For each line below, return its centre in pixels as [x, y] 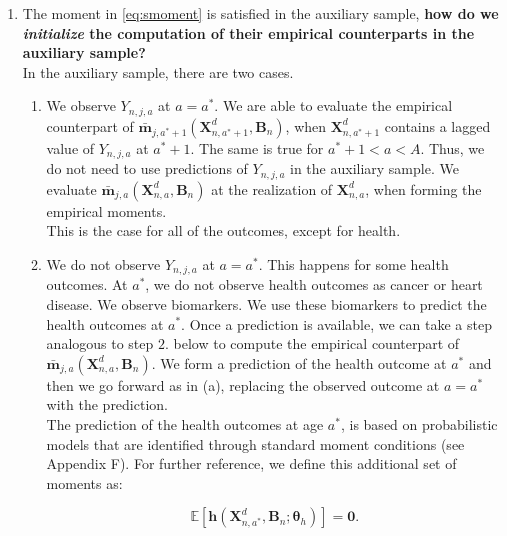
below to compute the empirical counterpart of [316, 343]
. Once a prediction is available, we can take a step [336, 323]
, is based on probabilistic [419, 423]
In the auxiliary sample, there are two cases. [158, 71]
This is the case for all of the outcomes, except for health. [223, 230]
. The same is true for [257, 147]
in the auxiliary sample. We [374, 168]
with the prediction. [107, 404]
